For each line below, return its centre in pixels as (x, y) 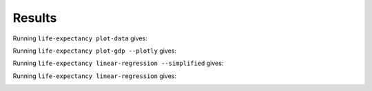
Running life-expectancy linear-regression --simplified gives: (118, 63)
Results (35, 18)
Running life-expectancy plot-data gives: (80, 38)
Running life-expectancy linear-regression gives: (95, 76)
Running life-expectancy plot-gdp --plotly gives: (95, 51)
